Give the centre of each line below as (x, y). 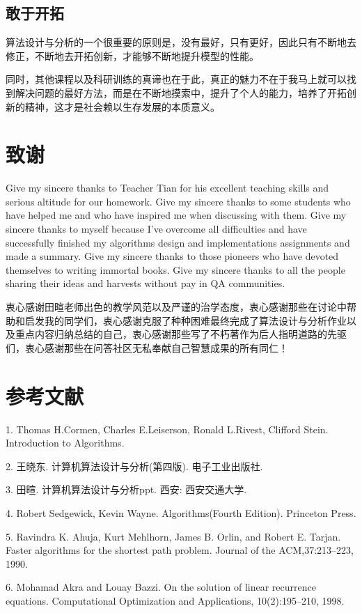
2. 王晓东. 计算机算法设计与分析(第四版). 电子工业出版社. (134, 466)
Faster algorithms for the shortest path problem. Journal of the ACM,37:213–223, (180, 550)
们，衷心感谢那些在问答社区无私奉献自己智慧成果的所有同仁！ (147, 347)
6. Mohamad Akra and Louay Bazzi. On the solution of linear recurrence (161, 587)
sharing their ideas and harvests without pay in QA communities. (145, 283)
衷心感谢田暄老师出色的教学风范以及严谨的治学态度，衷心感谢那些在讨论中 (176, 307)
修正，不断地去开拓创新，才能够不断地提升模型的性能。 (132, 55)
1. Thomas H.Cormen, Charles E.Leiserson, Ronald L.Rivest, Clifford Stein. (167, 429)
